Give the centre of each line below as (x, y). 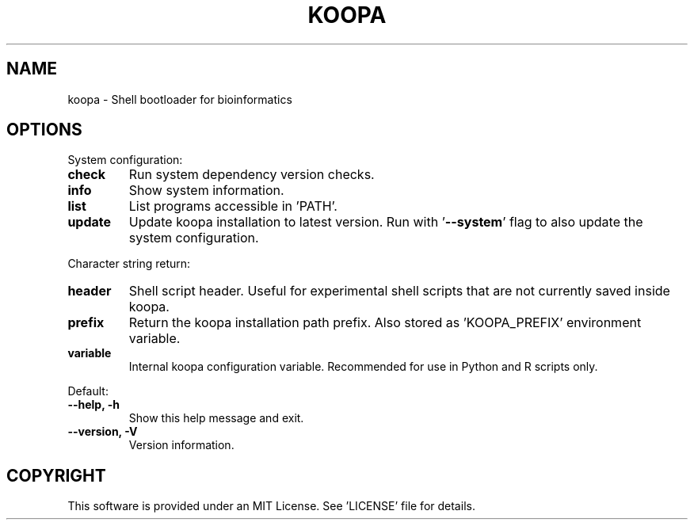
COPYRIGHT (56, 475)
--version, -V (103, 432)
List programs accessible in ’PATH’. (233, 206)
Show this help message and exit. (216, 418)
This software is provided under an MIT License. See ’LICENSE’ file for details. (271, 506)
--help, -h (93, 405)
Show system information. (206, 191)
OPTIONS (44, 130)
